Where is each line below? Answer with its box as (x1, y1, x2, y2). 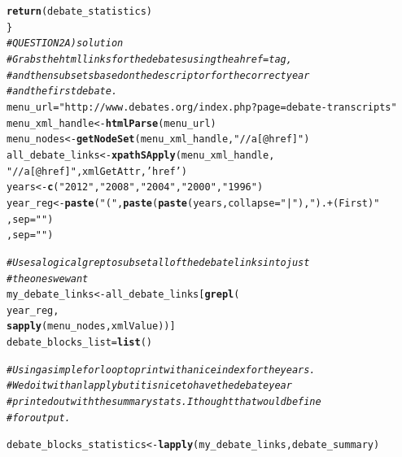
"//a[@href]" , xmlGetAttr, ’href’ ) (7, 165, 187, 177)
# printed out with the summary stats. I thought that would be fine (7, 396, 321, 408)
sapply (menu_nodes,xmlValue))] (7, 320, 176, 333)
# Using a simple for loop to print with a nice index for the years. (7, 363, 316, 376)
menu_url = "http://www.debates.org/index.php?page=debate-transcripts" (7, 101, 397, 113)
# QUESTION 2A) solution (7, 37, 124, 50)
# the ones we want (7, 272, 89, 285)
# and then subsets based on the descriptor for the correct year (7, 69, 310, 81)
